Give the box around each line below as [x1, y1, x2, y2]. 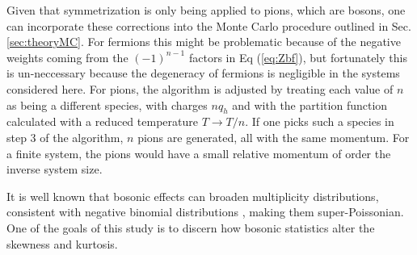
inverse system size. [6, 161, 103, 178]
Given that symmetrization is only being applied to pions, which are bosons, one [6, 2, 406, 18]
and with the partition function [232, 96, 388, 113]
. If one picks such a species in [245, 113, 394, 130]
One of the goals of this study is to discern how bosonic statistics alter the [6, 219, 375, 236]
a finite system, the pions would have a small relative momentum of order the [6, 144, 391, 161]
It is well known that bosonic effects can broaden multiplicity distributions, [6, 187, 379, 204]
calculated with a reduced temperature [6, 113, 198, 130]
